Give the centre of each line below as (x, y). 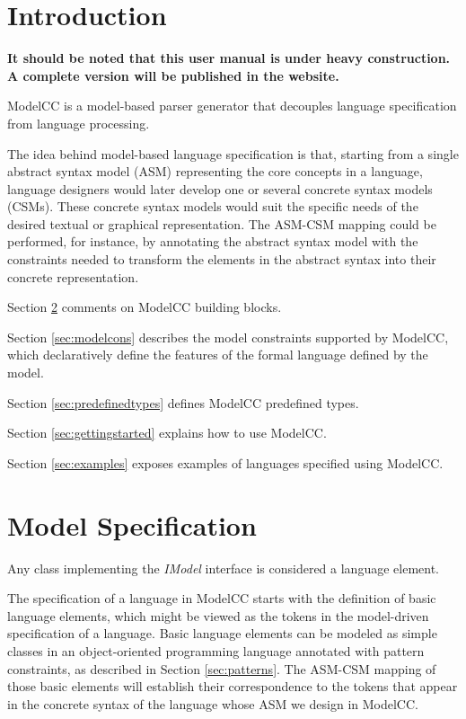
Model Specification (132, 524)
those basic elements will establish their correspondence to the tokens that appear (233, 686)
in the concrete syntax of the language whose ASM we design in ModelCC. (213, 703)
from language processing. (79, 123)
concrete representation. (73, 276)
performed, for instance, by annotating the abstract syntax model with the (213, 241)
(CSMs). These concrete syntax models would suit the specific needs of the (213, 206)
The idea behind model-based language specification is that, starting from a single (233, 153)
